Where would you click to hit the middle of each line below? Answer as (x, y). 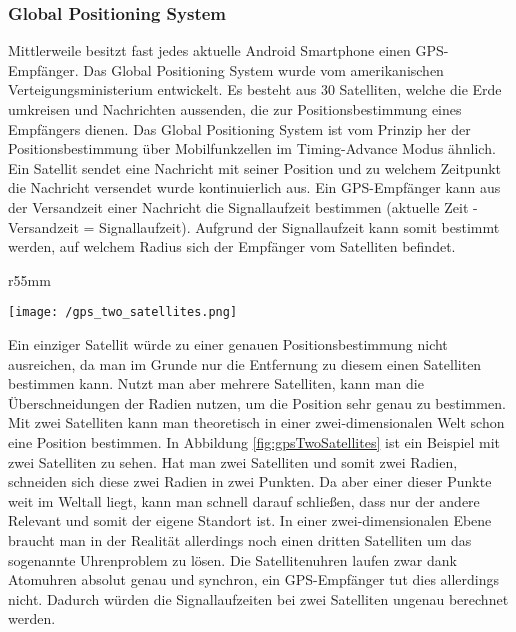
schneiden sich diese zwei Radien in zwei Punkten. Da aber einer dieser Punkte (250, 481)
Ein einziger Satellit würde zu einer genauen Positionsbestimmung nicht (228, 344)
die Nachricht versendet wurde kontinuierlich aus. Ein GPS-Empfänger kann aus (254, 187)
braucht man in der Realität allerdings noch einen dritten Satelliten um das (240, 539)
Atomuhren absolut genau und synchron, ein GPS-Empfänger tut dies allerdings (254, 579)
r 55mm (29, 279)
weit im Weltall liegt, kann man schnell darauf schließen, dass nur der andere (244, 500)
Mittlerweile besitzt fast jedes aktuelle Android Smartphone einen (209, 50)
